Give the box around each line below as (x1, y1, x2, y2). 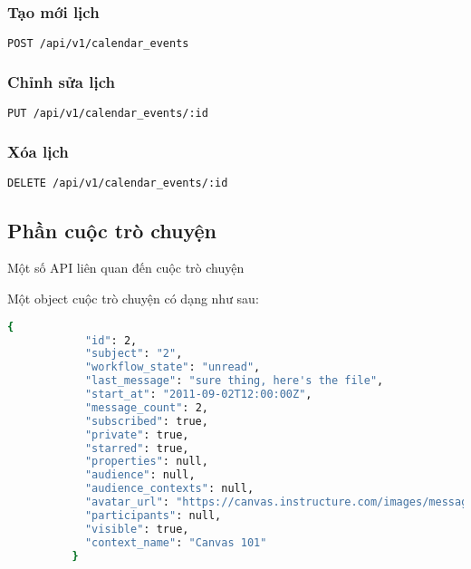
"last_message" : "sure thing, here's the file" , (84, 374, 384, 388)
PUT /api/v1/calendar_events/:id (7, 107, 208, 121)
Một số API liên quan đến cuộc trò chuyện (7, 258, 245, 277)
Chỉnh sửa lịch (7, 71, 115, 93)
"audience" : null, (84, 468, 196, 482)
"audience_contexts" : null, (84, 482, 255, 496)
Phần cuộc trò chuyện (7, 216, 217, 244)
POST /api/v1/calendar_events (7, 37, 189, 51)
